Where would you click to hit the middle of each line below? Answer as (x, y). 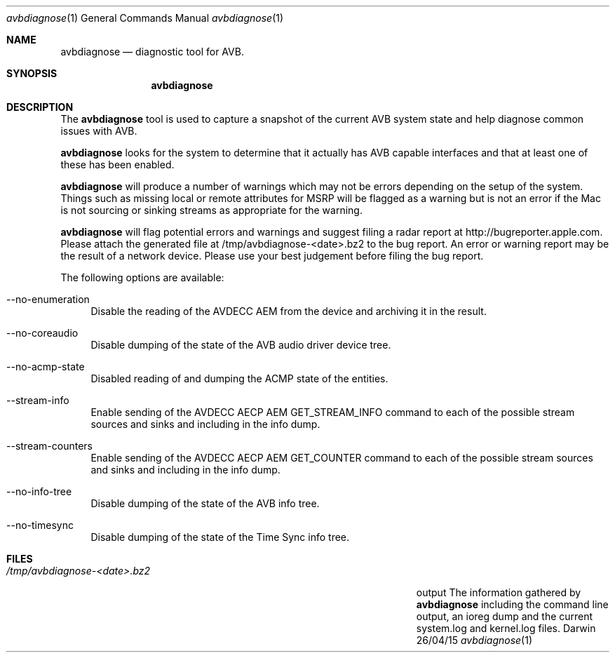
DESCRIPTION (40, 107)
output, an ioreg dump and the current (505, 616)
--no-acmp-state (46, 367)
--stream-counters (49, 446)
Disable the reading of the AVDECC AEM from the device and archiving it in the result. (289, 311)
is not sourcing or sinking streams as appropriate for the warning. (211, 210)
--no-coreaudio (42, 333)
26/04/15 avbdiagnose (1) (474, 640)
